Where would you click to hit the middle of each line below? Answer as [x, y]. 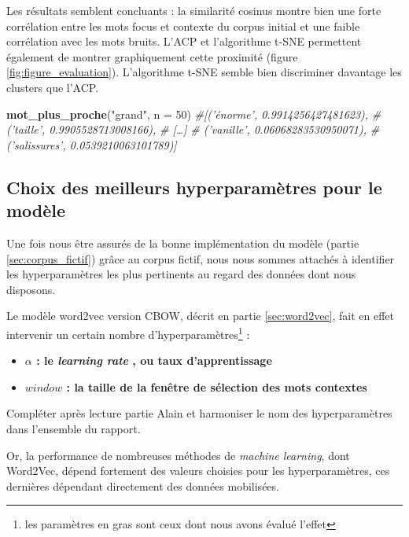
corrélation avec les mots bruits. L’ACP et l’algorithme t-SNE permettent [184, 41]
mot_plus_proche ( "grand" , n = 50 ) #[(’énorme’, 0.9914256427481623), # [194, 114]
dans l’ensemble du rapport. [74, 428]
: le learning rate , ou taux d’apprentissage [154, 360]
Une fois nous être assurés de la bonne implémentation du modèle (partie [183, 243]
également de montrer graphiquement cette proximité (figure [152, 56]
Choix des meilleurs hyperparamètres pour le [194, 187]
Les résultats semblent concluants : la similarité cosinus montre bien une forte [194, 10]
